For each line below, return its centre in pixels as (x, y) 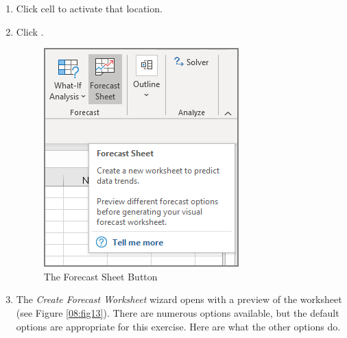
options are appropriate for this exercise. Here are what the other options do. (178, 326)
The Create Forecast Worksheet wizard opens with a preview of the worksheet (179, 299)
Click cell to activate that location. (89, 8)
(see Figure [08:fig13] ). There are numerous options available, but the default (178, 312)
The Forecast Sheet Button (100, 276)
